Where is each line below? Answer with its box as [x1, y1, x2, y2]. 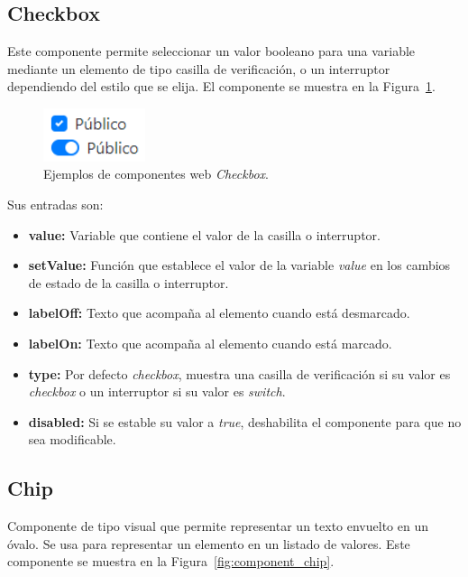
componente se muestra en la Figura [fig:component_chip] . [7, 552, 335, 571]
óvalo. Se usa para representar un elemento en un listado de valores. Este [7, 534, 410, 553]
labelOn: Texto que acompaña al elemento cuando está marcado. [28, 334, 392, 353]
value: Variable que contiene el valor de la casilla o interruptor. [28, 225, 381, 244]
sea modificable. [28, 430, 116, 449]
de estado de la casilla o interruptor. [28, 273, 229, 292]
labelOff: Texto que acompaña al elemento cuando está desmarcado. [28, 303, 410, 322]
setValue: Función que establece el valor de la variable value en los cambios [28, 256, 451, 275]
